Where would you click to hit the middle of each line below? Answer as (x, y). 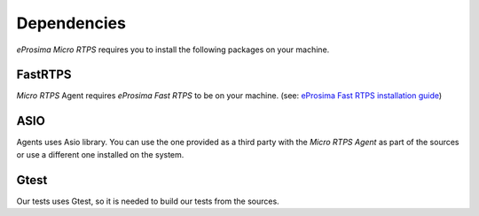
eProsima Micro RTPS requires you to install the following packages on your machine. (173, 50)
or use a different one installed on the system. (100, 154)
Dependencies (71, 23)
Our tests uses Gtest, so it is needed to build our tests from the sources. (148, 201)
